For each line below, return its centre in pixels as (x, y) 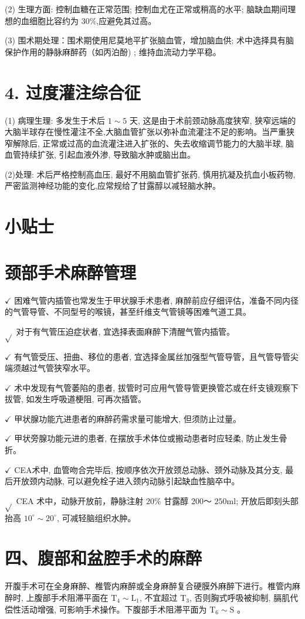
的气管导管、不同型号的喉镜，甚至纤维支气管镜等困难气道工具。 (128, 312)
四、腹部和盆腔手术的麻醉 (104, 558)
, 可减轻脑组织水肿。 (96, 517)
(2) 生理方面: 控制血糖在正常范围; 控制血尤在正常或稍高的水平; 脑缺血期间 (146, 9)
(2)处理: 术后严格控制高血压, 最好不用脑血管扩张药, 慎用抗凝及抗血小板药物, (150, 174)
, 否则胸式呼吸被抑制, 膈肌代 (244, 597)
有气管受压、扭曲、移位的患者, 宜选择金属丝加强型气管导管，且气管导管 (152, 356)
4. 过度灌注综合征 (73, 92)
